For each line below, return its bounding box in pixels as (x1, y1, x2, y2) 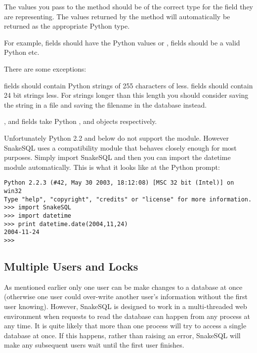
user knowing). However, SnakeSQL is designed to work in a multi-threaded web (4, 301, 247, 311)
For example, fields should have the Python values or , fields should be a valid (4, 37, 240, 47)
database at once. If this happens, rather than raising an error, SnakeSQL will (4, 330, 241, 340)
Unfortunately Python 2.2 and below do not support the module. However (4, 132, 229, 143)
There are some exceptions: (4, 63, 86, 74)
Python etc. (4, 47, 40, 57)
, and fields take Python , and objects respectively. (4, 116, 157, 126)
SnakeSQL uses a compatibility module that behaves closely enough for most (4, 142, 237, 153)
